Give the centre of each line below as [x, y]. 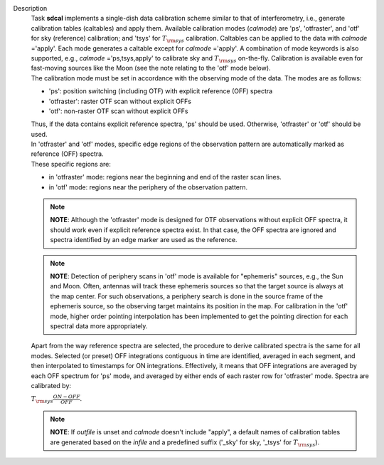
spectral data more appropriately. [99, 326]
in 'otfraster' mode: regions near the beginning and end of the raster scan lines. [165, 177]
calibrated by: [51, 385]
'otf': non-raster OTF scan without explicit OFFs [118, 111]
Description [30, 8]
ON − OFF [66, 397]
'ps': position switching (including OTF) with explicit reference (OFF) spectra [161, 91]
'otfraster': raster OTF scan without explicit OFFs [120, 101]
